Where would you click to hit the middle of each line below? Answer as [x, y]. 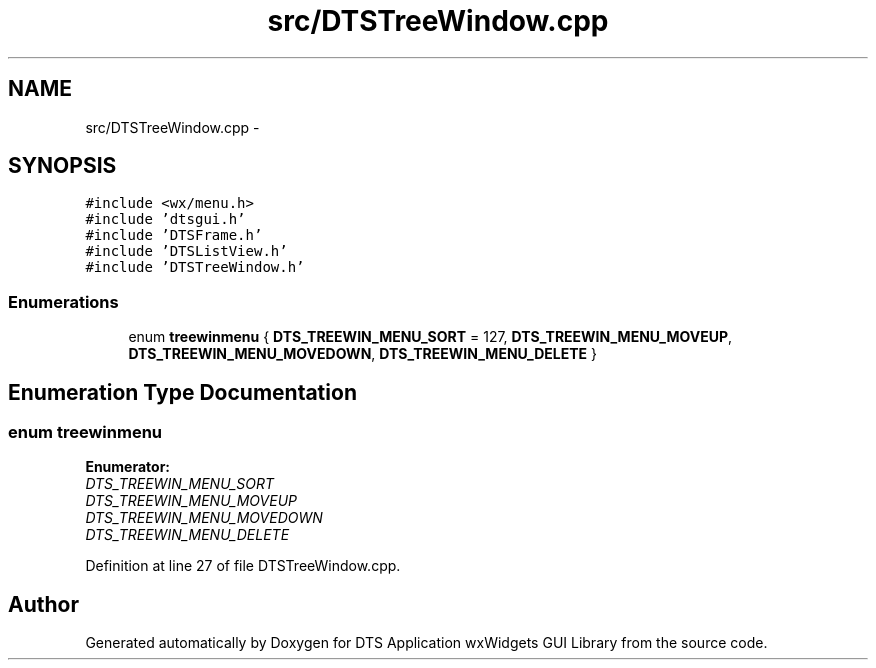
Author [43, 604]
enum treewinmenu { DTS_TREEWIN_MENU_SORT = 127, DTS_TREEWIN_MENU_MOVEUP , [430, 337]
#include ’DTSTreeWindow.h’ [195, 267]
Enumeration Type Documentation [182, 392]
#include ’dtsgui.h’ [165, 219]
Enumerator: [128, 467]
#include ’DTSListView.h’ [186, 251]
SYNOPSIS [62, 166]
